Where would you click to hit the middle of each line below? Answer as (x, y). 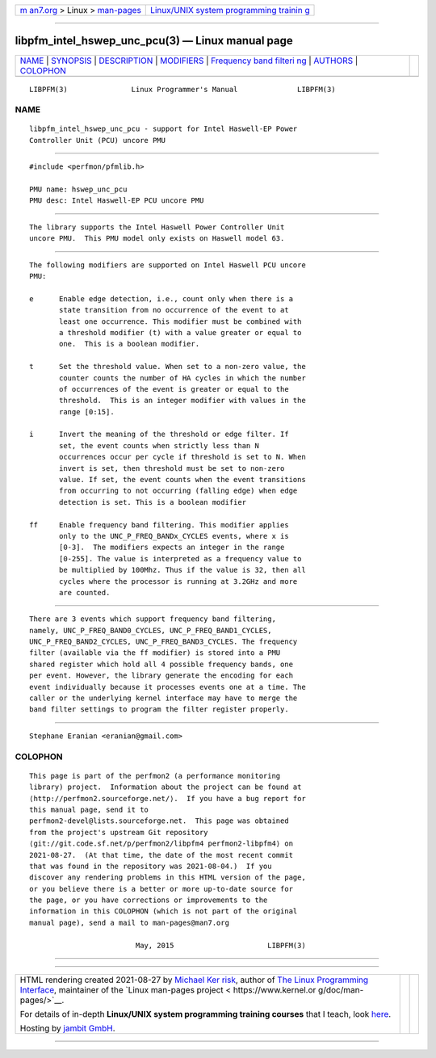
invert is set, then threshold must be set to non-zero (172, 468)
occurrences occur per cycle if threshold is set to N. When (182, 457)
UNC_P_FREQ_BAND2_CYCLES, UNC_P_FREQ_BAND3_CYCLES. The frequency (163, 642)
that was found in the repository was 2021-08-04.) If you (151, 866)
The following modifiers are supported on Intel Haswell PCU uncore (168, 265)
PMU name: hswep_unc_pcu (78, 189)
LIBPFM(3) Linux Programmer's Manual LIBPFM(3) (182, 89)
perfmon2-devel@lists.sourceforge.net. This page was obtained (159, 821)
